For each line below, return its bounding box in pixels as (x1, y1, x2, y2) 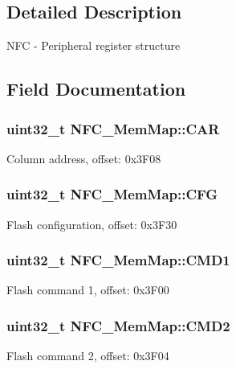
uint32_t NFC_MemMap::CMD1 (6, 250, 230, 270)
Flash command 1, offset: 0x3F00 (6, 281, 169, 298)
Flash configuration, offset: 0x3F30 (6, 215, 177, 232)
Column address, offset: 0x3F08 (6, 150, 161, 166)
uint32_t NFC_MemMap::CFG (6, 184, 218, 204)
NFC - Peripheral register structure (6, 37, 181, 54)
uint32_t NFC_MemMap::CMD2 (6, 315, 230, 335)
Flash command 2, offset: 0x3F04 (6, 347, 169, 364)
